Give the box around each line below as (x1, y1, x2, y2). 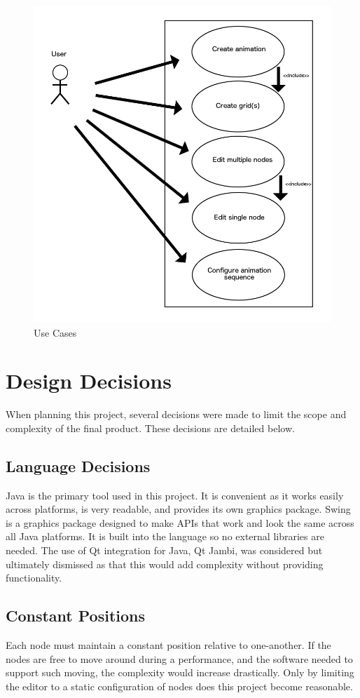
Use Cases (34, 325, 77, 340)
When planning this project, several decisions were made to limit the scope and (6, 407, 347, 422)
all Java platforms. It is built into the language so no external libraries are (6, 529, 324, 544)
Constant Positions (6, 605, 146, 626)
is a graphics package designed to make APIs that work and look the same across (6, 515, 354, 530)
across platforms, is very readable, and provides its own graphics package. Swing (6, 502, 351, 516)
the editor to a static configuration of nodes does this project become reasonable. (6, 678, 353, 693)
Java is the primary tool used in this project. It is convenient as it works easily (6, 488, 344, 502)
